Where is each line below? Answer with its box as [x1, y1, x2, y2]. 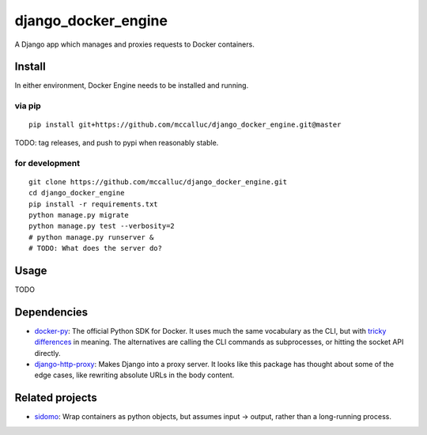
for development [14, 157, 81, 168]
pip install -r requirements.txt [28, 199, 158, 209]
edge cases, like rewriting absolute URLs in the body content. [34, 370, 235, 380]
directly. [34, 348, 61, 357]
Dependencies [14, 305, 89, 319]
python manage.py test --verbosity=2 [28, 221, 176, 231]
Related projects [14, 391, 98, 405]
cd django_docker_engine [28, 188, 125, 198]
